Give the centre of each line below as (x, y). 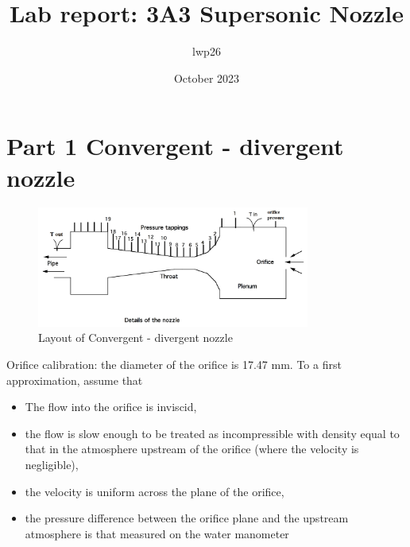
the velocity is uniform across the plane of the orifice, (155, 491)
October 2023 (207, 78)
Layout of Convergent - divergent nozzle (135, 338)
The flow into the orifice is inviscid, (111, 407)
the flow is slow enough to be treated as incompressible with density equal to (212, 433)
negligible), (52, 464)
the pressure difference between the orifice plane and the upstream (187, 518)
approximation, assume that (75, 380)
